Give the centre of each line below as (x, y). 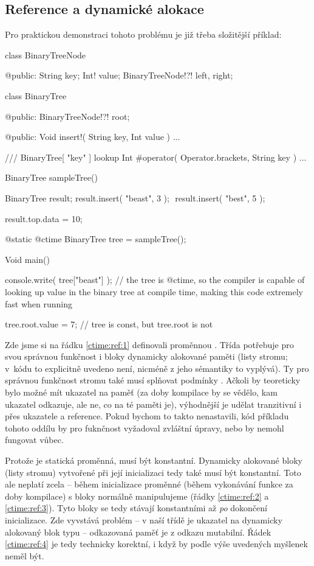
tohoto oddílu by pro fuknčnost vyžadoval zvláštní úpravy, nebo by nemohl (145, 428)
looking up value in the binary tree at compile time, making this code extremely (154, 291)
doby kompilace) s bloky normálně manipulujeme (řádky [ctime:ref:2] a (137, 496)
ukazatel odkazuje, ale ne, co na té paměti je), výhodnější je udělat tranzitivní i (153, 404)
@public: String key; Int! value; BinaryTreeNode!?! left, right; (119, 75)
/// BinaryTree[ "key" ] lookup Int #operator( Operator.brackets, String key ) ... (156, 157)
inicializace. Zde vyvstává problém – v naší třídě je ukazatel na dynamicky (144, 520)
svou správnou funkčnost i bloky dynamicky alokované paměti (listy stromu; (146, 356)
